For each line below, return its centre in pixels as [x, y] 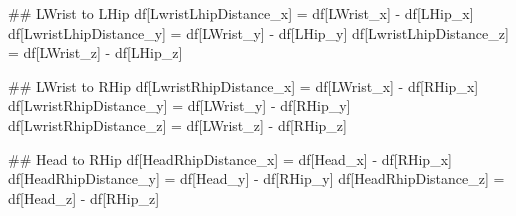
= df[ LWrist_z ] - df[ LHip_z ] [95, 52]
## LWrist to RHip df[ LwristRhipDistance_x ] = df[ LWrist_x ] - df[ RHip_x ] [243, 85]
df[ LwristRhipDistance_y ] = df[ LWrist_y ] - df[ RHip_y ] [179, 105]
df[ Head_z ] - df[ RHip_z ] [84, 197]
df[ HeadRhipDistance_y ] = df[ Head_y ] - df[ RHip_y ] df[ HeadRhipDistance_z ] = [256, 178]
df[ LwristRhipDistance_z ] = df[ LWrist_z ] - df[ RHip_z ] [177, 124]
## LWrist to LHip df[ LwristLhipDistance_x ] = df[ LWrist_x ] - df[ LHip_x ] [241, 13]
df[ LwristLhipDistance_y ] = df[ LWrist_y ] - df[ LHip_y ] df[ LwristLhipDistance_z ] [258, 32]
